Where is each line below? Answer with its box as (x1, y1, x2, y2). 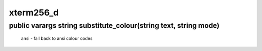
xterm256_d (9, 7, 59, 18)
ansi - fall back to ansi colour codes (21, 36, 93, 41)
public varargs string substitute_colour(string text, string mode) (9, 21, 220, 30)
